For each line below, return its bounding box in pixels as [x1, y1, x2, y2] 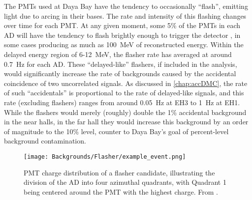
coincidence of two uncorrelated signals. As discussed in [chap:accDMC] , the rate [4, 78, 248, 88]
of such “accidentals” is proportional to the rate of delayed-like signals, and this [4, 87, 244, 98]
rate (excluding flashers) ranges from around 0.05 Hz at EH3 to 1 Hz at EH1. [4, 97, 240, 107]
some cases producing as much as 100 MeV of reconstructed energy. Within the [4, 39, 244, 50]
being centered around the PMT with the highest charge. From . [24, 186, 218, 197]
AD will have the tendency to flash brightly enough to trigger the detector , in [4, 29, 241, 40]
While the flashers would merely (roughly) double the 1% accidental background [4, 107, 247, 117]
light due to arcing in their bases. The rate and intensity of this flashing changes [4, 10, 247, 21]
